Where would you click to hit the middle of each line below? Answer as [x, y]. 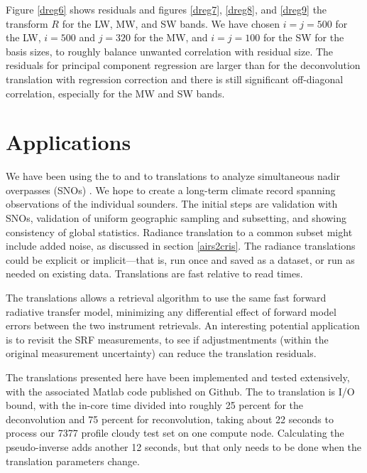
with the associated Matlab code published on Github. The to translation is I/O [180, 391]
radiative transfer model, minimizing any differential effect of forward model [171, 311]
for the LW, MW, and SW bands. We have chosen [171, 23]
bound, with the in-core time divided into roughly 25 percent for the [155, 405]
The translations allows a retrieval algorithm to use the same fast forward [166, 298]
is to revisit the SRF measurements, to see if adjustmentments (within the [167, 339]
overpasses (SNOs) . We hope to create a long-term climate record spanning [171, 190]
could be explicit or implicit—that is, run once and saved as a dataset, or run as [180, 259]
